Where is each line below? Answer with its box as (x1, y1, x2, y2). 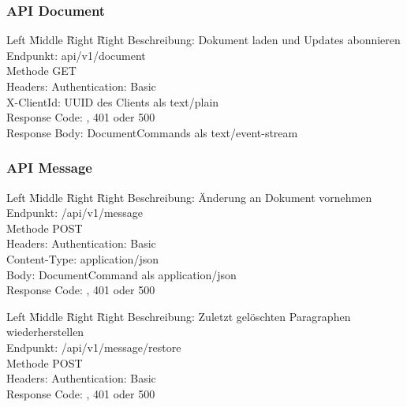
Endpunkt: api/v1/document (6, 47, 146, 63)
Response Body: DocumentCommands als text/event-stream (6, 124, 298, 140)
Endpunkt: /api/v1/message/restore (6, 338, 181, 355)
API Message (6, 158, 92, 177)
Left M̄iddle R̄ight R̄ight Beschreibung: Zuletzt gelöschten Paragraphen (6, 308, 351, 324)
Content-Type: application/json (6, 250, 159, 267)
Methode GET (6, 62, 77, 79)
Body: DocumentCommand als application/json (6, 266, 237, 282)
